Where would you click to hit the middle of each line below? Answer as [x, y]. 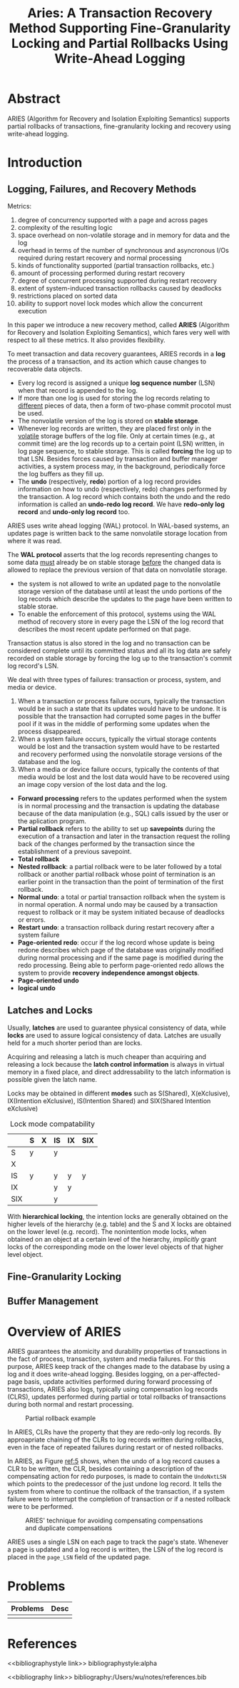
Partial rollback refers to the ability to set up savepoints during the [116, 828]
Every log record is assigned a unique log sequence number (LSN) [116, 383]
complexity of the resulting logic [65, 227]
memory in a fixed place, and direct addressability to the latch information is [119, 1072]
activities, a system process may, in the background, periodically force [122, 466]
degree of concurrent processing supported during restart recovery [117, 281]
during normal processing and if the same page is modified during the [121, 958]
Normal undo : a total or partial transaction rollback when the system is [122, 897]
